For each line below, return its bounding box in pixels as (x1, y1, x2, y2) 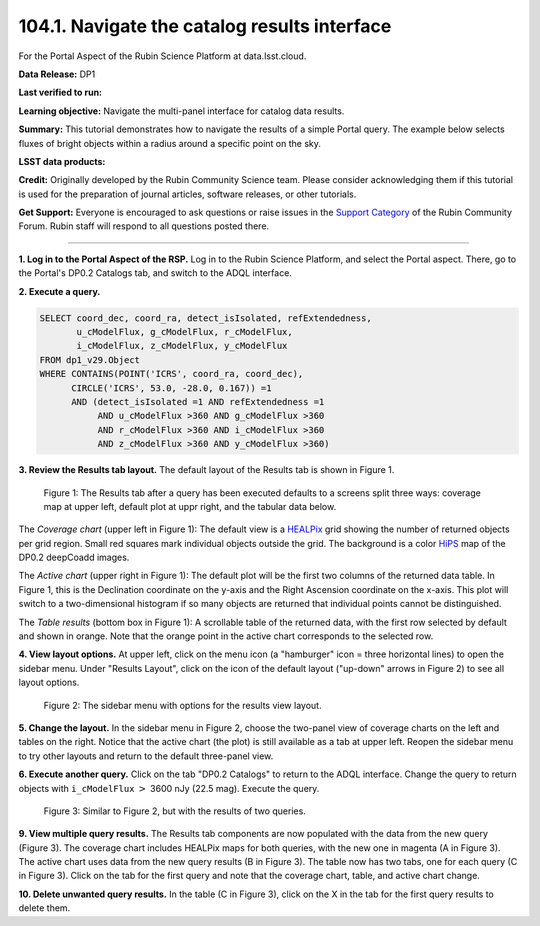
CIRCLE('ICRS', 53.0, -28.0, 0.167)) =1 (71, 382, 272, 394)
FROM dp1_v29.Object (39, 354, 140, 365)
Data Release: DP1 (18, 68, 96, 80)
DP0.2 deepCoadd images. (18, 551, 130, 564)
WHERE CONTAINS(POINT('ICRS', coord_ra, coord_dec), (39, 368, 304, 380)
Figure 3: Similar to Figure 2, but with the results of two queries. (43, 805, 307, 817)
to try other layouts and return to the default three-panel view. (18, 750, 274, 762)
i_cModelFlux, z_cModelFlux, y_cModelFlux (76, 340, 288, 352)
